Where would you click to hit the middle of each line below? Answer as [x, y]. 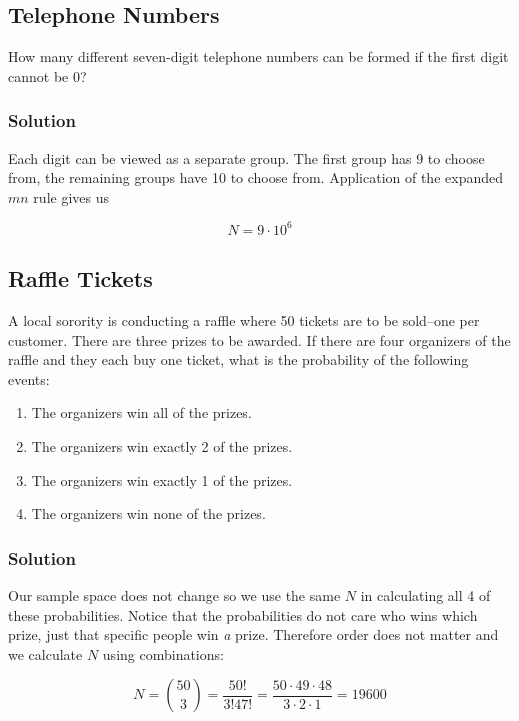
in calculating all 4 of [425, 595]
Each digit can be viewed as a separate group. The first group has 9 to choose [246, 157]
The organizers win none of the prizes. [148, 513]
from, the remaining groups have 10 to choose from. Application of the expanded [255, 177]
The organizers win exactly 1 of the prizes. [162, 479]
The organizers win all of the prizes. [141, 412]
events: [29, 378]
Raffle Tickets [80, 278]
